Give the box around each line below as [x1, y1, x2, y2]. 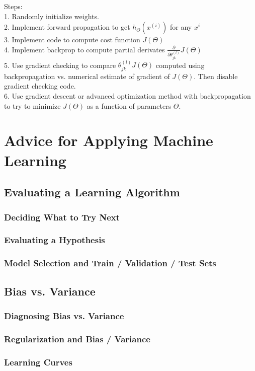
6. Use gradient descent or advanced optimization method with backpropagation [4, 91, 251, 101]
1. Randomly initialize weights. [4, 11, 99, 21]
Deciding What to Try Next [4, 210, 120, 223]
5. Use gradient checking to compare [4, 59, 116, 70]
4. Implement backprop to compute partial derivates [4, 44, 165, 54]
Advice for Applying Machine [4, 130, 213, 151]
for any [170, 22, 192, 32]
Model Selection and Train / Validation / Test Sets [4, 257, 216, 269]
